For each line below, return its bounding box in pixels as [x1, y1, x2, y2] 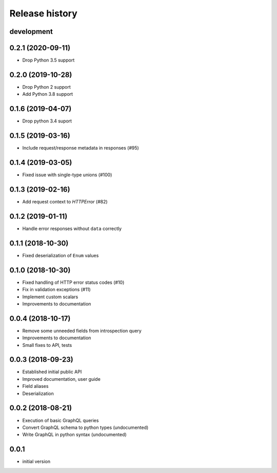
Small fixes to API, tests [22, 342, 72, 348]
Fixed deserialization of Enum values [22, 252, 99, 258]
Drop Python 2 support [22, 84, 71, 90]
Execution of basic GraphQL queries [22, 417, 99, 423]
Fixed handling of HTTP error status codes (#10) [22, 279, 125, 285]
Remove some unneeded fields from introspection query [22, 327, 142, 334]
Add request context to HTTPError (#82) [22, 199, 108, 204]
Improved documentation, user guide [22, 376, 101, 382]
